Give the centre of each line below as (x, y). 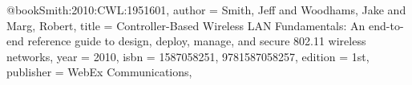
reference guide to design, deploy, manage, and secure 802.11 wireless (197, 41)
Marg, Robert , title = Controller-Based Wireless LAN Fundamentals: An (186, 25)
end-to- (386, 25)
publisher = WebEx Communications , (99, 72)
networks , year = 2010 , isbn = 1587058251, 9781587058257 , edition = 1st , (188, 56)
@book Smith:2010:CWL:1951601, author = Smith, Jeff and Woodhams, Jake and (206, 10)
